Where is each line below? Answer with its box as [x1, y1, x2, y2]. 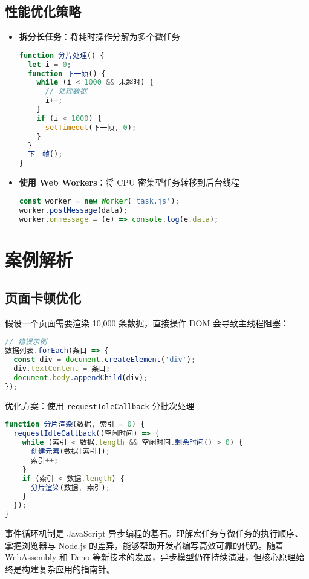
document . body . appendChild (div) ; [13, 374, 148, 383]
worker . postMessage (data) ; [19, 205, 128, 215]
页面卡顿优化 [5, 288, 81, 307]
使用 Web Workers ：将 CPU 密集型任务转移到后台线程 [19, 176, 240, 189]
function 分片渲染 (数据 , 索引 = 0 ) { [5, 420, 145, 429]
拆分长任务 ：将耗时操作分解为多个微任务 [19, 30, 180, 43]
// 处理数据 [45, 87, 87, 96]
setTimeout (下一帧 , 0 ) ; [45, 123, 137, 132]
